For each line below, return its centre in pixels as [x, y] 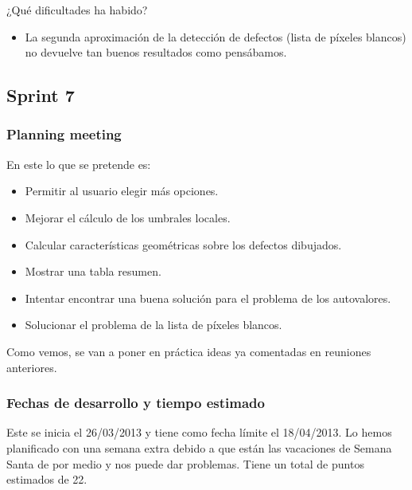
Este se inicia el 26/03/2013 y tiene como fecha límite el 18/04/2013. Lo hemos [199, 432]
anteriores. [32, 367]
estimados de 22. [47, 479]
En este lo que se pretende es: [79, 164]
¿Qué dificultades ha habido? [77, 10]
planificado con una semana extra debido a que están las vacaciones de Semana [199, 447]
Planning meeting [64, 134]
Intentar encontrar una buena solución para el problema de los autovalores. [208, 298]
